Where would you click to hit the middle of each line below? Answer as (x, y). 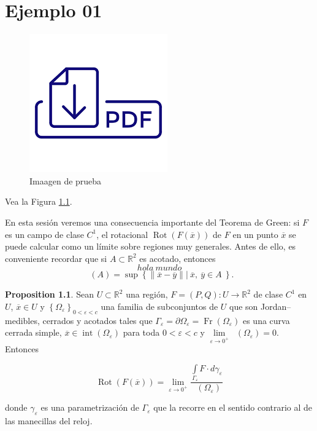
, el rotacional (122, 234)
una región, (147, 294)
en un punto (255, 234)
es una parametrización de (90, 407)
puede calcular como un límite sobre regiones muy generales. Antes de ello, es (151, 246)
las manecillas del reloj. (49, 421)
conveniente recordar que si (56, 258)
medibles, (22, 320)
